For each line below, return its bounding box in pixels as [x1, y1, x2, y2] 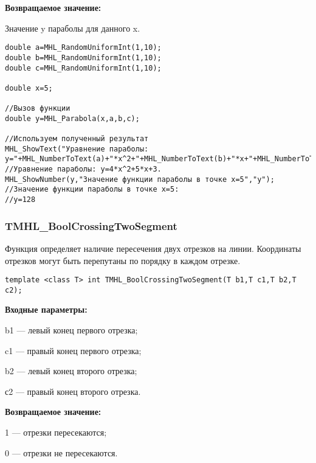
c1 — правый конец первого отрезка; [5, 344, 142, 357]
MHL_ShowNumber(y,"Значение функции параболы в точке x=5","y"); [5, 175, 275, 184]
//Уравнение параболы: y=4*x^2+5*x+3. [5, 165, 162, 174]
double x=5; [5, 83, 53, 92]
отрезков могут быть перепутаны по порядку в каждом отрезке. [5, 254, 241, 266]
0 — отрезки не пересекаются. [5, 446, 118, 459]
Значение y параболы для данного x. [5, 21, 140, 34]
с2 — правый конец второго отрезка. [5, 385, 141, 397]
